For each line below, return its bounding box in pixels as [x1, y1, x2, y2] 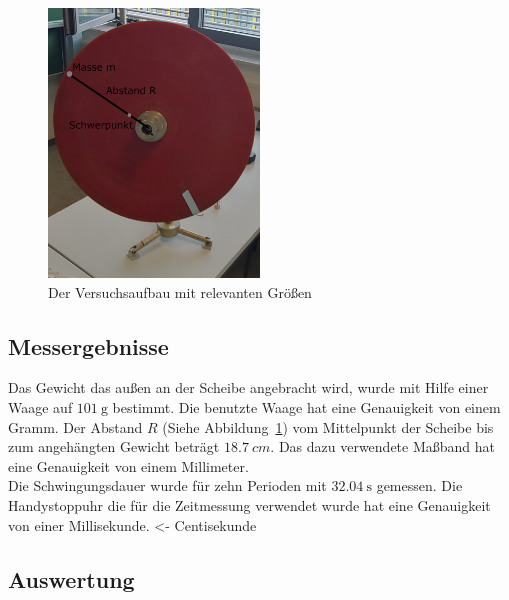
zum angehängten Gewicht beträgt [8, 436, 220, 457]
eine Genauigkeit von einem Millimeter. [8, 455, 249, 476]
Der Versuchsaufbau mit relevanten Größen [48, 281, 312, 302]
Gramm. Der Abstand [8, 416, 143, 437]
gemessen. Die [376, 475, 463, 496]
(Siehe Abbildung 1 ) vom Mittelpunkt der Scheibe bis [162, 416, 494, 437]
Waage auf [8, 396, 73, 417]
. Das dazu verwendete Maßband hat [270, 436, 496, 457]
